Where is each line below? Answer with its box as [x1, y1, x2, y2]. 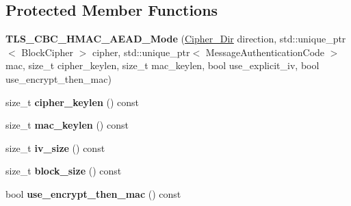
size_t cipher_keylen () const [5, 94, 140, 109]
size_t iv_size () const [5, 140, 105, 155]
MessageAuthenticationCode [205, 44, 325, 59]
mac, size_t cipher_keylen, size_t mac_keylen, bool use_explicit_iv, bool [5, 58, 320, 73]
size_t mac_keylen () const [5, 118, 129, 132]
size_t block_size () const [5, 164, 122, 178]
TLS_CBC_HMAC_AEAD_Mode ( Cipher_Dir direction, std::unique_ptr [5, 31, 346, 46]
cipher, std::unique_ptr [92, 44, 190, 59]
